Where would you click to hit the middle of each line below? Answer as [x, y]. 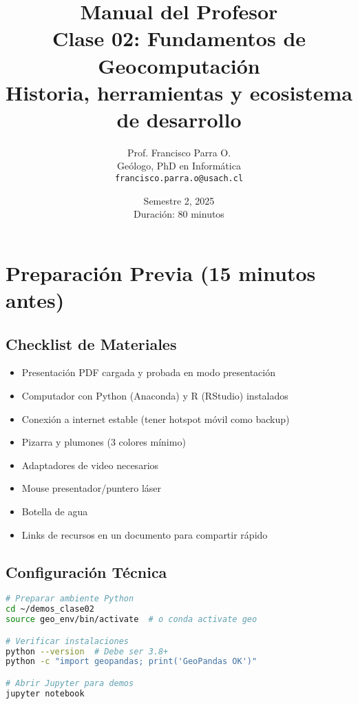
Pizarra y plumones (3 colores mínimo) [104, 442]
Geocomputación [179, 65]
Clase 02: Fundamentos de [179, 38]
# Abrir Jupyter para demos [70, 683]
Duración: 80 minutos [179, 214]
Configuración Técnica [86, 571]
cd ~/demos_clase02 [50, 609]
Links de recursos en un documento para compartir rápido [145, 534]
